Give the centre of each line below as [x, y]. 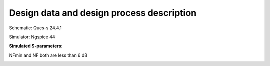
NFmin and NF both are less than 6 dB [48, 55]
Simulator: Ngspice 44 [32, 37]
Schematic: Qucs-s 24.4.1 [35, 28]
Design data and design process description [103, 13]
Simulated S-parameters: [36, 46]
